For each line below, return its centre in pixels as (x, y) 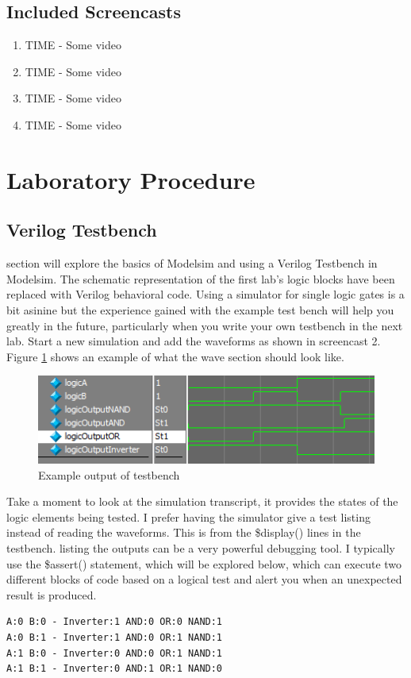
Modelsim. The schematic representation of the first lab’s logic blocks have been (201, 278)
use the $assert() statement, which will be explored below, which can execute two (204, 563)
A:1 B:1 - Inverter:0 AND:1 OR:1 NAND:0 (115, 669)
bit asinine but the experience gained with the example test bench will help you (200, 309)
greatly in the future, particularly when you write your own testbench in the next (205, 325)
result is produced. (52, 594)
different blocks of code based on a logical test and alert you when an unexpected (204, 579)
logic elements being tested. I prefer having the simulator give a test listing (188, 516)
